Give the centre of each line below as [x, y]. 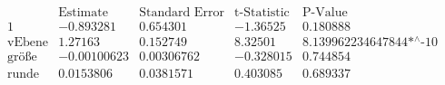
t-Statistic [262, 13]
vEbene [28, 43]
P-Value [325, 13]
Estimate [83, 13]
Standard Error [182, 13]
